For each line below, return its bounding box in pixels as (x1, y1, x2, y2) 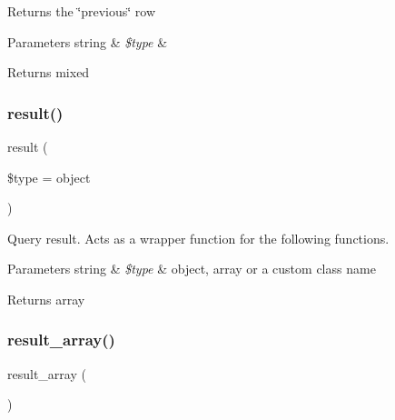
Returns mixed (7, 63, 90, 82)
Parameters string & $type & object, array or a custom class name (7, 259, 376, 278)
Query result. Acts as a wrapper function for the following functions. (7, 228, 390, 247)
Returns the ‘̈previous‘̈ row (7, 2, 156, 20)
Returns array (7, 289, 85, 308)
